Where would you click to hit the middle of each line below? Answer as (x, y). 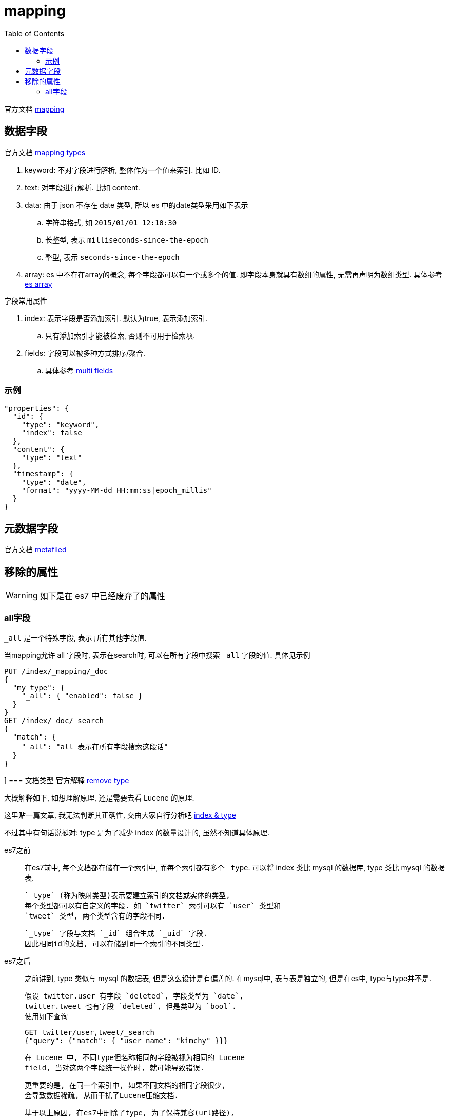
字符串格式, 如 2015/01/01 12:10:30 (111, 222)
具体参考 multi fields (79, 370)
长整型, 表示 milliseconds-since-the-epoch (127, 239)
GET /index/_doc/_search (54, 720)
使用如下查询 (46, 1016)
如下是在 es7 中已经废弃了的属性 (102, 596)
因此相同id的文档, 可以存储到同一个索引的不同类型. (115, 943)
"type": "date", (54, 482)
